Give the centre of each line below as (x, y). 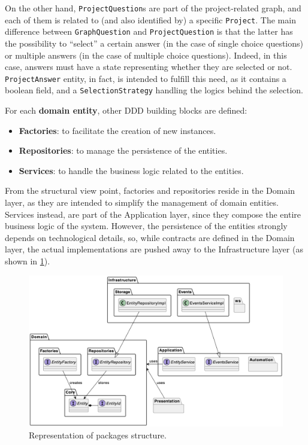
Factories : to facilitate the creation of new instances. (117, 130)
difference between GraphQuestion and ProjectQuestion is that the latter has (149, 31)
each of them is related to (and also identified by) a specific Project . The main (150, 19)
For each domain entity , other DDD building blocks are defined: (126, 110)
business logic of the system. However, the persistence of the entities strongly (146, 226)
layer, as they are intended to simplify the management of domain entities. (142, 202)
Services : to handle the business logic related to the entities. (131, 170)
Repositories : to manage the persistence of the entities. (123, 150)
